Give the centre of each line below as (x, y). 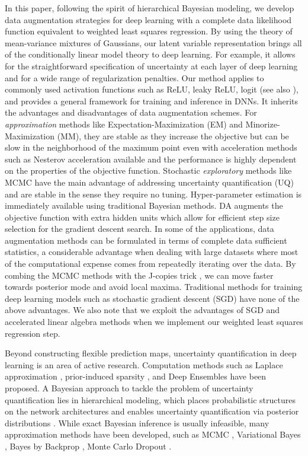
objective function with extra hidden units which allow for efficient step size (142, 217)
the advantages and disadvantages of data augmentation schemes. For (131, 112)
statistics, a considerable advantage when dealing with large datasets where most (152, 252)
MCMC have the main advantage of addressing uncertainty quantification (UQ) (149, 182)
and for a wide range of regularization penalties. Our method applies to (134, 77)
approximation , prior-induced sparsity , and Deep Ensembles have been (136, 376)
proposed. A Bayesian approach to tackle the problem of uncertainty (129, 388)
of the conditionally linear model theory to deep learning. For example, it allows (150, 54)
